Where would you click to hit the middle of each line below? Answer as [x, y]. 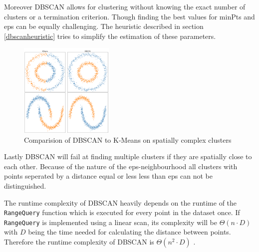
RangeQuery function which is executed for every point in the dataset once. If [122, 212]
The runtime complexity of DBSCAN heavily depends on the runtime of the [121, 202]
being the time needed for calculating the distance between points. [129, 232]
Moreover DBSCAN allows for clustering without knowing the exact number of [125, 6]
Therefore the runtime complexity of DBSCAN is [79, 242]
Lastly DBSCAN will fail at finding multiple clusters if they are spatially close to [128, 156]
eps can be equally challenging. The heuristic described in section [104, 26]
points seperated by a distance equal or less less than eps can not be [108, 176]
